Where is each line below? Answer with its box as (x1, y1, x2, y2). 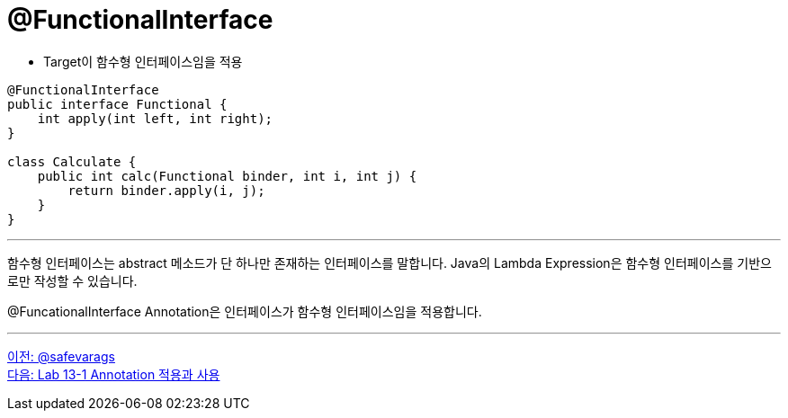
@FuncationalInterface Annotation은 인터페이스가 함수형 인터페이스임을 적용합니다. (7, 303, 482, 319)
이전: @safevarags (7, 348, 115, 364)
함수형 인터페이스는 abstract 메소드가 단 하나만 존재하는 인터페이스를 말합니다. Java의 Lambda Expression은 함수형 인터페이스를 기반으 (7, 254, 772, 271)
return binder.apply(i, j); (67, 182, 265, 198)
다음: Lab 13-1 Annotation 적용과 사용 (7, 366, 220, 382)
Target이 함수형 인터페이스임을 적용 (43, 53, 243, 69)
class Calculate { (7, 154, 137, 169)
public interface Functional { (7, 96, 228, 111)
